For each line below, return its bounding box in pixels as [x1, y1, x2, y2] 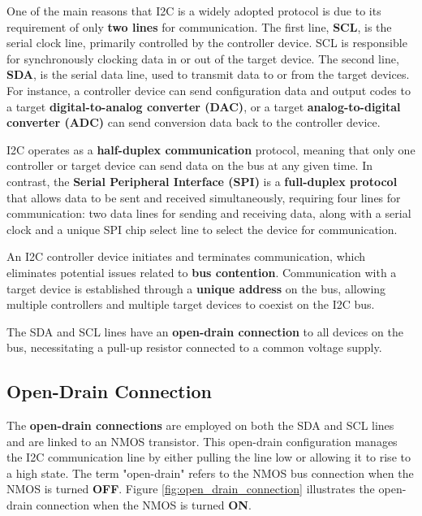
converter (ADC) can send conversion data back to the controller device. [6, 114, 381, 131]
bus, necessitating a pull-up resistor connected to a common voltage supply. [6, 339, 382, 356]
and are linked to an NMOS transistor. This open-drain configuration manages [6, 432, 398, 449]
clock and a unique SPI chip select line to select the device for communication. [6, 220, 398, 237]
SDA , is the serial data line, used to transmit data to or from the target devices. [6, 66, 410, 83]
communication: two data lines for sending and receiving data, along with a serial [6, 205, 411, 222]
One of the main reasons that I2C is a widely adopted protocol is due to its [6, 2, 381, 19]
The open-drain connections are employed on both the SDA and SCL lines [6, 417, 394, 434]
